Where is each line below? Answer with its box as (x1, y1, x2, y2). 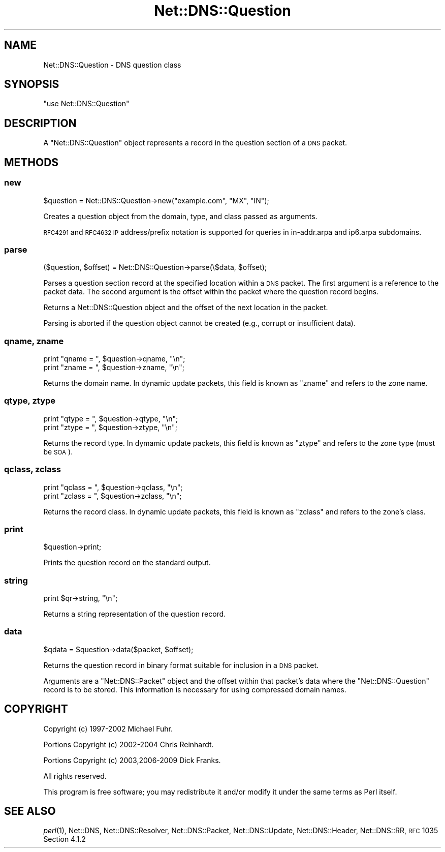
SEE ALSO (4, 805, 56, 818)
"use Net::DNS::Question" (43, 99, 130, 108)
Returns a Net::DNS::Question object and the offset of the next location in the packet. (43, 303, 328, 312)
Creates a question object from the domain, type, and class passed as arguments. (43, 211, 317, 221)
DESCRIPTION (4, 116, 77, 130)
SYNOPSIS (4, 78, 59, 91)
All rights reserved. (43, 771, 107, 780)
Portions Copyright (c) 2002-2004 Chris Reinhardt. (43, 740, 214, 749)
